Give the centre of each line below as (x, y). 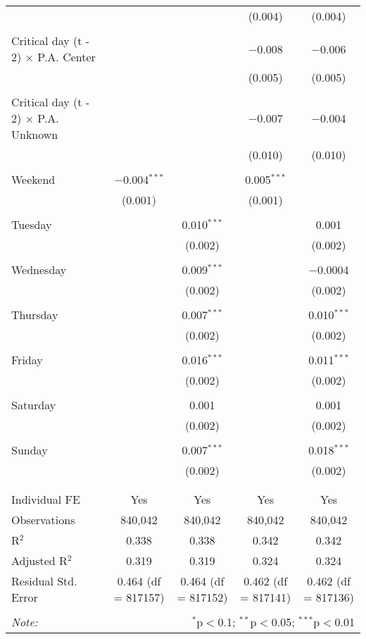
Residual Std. (44, 581)
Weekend (33, 179)
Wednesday (39, 269)
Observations (43, 520)
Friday (27, 360)
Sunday (30, 450)
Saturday (34, 405)
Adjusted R (39, 560)
